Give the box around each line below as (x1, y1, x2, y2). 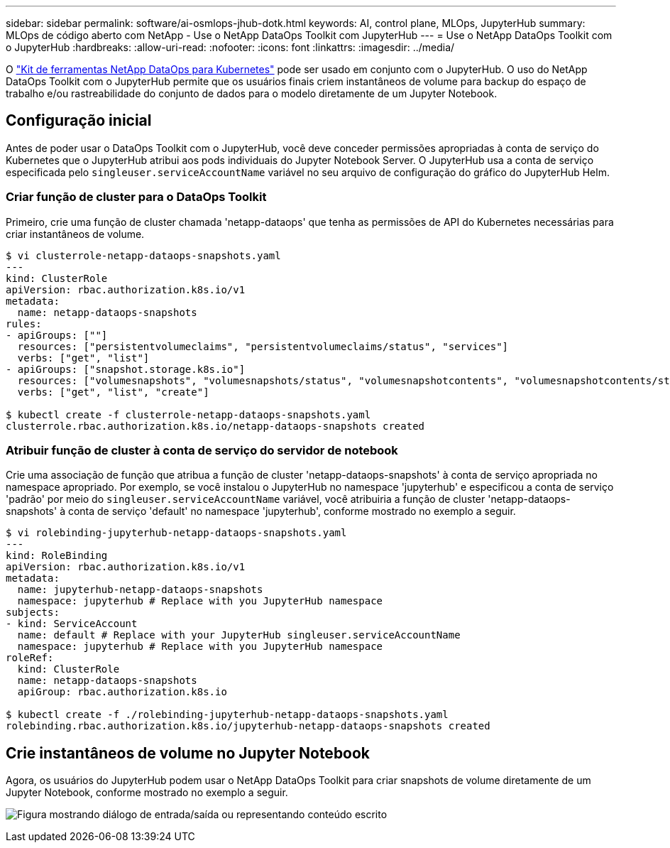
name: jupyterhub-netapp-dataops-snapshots (17, 584, 263, 596)
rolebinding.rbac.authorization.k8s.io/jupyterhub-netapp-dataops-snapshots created (6, 720, 490, 732)
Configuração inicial (6, 112, 152, 130)
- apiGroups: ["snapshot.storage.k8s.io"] (6, 363, 246, 375)
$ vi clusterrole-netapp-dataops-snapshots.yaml (6, 249, 281, 261)
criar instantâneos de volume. (6, 227, 145, 240)
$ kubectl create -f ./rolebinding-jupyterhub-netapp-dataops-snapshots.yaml (6, 709, 449, 721)
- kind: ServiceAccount (6, 618, 138, 630)
